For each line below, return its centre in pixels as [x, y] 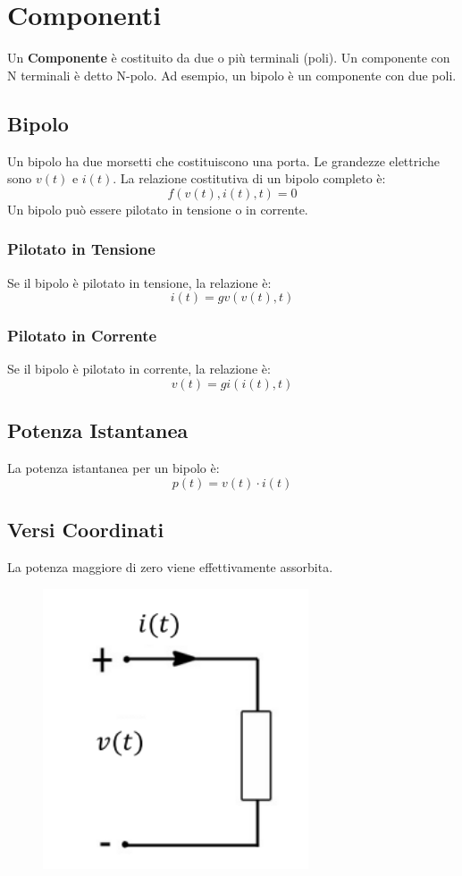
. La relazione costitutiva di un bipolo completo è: [249, 178]
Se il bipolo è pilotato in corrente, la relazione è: [139, 369]
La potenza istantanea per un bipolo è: [113, 468]
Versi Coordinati [86, 530]
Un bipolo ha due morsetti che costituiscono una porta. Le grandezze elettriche [223, 160]
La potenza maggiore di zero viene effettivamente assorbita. [170, 566]
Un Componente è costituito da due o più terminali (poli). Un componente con [229, 58]
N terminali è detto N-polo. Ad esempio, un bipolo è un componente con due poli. [232, 75]
